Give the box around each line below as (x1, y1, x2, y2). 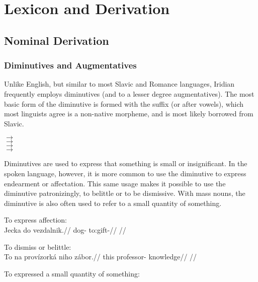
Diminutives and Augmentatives (4, 59, 137, 72)
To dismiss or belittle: (4, 241, 71, 252)
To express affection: (4, 215, 67, 225)
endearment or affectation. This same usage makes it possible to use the (4, 178, 226, 188)
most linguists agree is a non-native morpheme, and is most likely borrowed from (4, 108, 253, 119)
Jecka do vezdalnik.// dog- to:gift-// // (4, 224, 126, 235)
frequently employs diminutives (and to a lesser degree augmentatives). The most (4, 88, 254, 99)
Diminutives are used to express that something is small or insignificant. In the (4, 158, 247, 169)
